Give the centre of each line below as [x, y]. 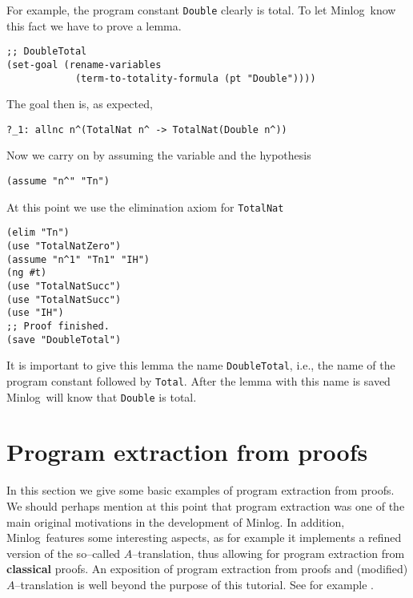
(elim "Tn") [38, 233]
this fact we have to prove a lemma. [94, 25]
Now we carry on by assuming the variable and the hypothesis [159, 155]
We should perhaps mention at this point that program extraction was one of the [206, 505]
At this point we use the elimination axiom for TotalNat [145, 206]
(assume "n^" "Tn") [58, 182]
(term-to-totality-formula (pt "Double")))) [195, 78]
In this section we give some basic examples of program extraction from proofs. [200, 490]
